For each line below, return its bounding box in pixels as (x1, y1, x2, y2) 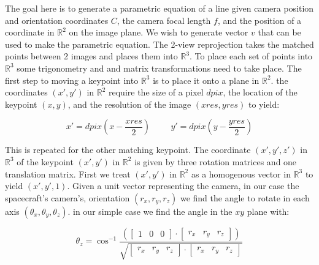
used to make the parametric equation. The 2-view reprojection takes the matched (5, 37, 314, 50)
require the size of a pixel (109, 86, 204, 99)
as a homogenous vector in (191, 167, 291, 180)
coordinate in (5, 26, 55, 39)
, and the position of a (217, 13, 302, 26)
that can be (258, 26, 301, 39)
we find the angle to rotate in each (180, 191, 310, 204)
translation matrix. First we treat (5, 167, 131, 180)
